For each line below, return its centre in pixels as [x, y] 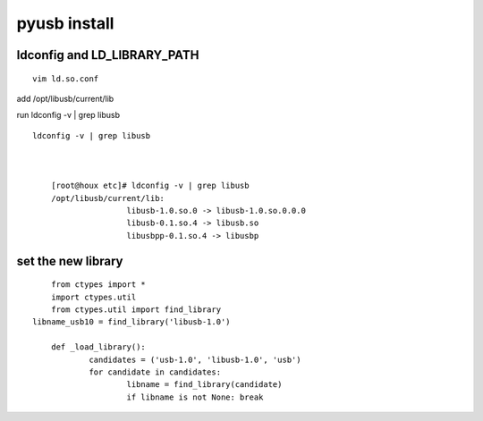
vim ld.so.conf [66, 79]
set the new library [70, 261]
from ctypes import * [98, 285]
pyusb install [65, 23]
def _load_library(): [98, 347]
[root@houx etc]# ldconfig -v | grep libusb [150, 186]
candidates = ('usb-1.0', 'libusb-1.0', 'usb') [195, 359]
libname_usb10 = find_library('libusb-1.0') [132, 322]
